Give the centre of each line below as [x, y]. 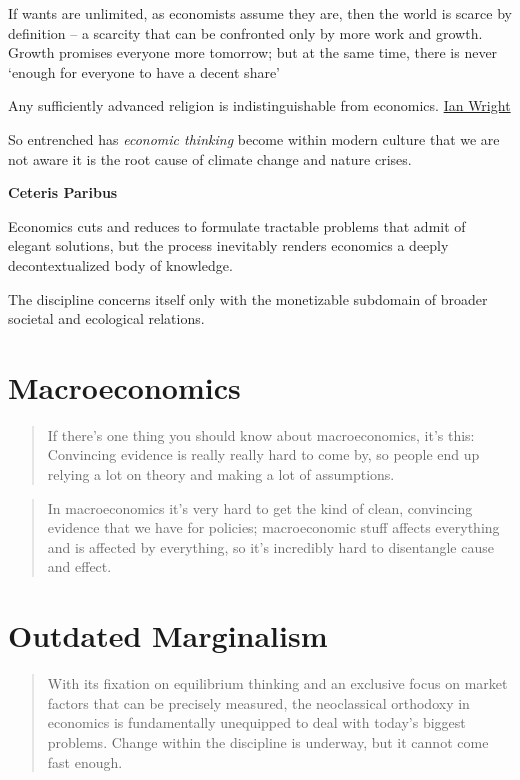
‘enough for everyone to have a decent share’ [144, 71]
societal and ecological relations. [106, 318]
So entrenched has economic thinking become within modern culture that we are [254, 138]
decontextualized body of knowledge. [120, 264]
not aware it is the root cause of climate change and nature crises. [210, 158]
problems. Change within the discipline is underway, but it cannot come [268, 741]
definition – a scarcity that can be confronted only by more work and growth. [245, 32]
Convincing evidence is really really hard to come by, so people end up [263, 454]
